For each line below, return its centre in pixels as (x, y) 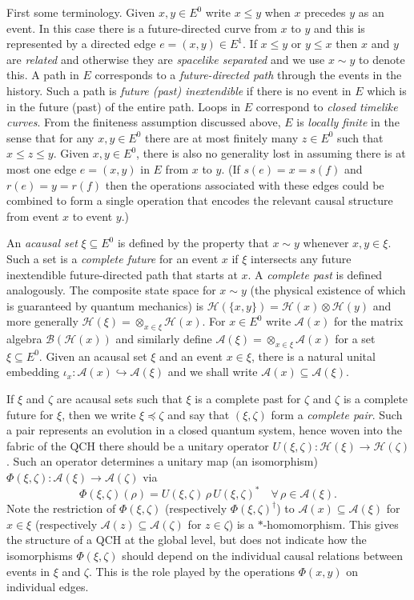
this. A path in (43, 75)
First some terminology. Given (81, 12)
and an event (191, 356)
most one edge (42, 168)
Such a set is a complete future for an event (113, 258)
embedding (33, 372)
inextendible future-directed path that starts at (122, 274)
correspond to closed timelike (327, 106)
